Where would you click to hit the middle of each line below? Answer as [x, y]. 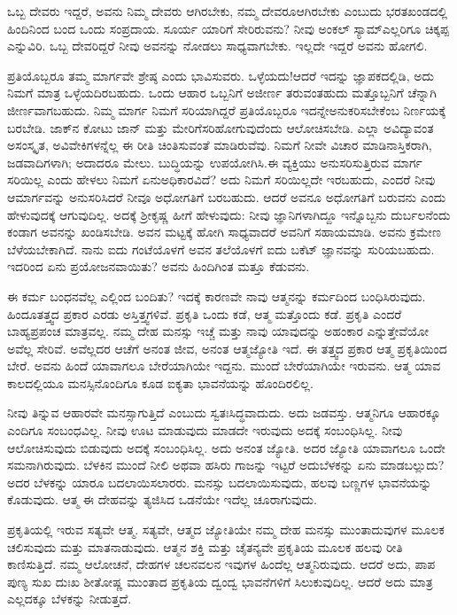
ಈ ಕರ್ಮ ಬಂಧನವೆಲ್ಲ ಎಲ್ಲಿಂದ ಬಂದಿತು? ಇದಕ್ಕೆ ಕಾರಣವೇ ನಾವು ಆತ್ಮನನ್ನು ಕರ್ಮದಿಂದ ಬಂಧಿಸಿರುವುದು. [217, 296]
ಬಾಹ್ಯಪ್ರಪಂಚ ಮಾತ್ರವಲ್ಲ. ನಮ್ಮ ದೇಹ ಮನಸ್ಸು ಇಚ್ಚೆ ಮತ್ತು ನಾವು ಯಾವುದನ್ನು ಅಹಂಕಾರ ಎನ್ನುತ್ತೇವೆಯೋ [218, 331]
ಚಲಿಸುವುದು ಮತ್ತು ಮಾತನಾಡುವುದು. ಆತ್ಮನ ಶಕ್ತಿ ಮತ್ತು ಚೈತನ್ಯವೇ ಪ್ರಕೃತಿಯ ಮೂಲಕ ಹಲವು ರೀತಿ [205, 546]
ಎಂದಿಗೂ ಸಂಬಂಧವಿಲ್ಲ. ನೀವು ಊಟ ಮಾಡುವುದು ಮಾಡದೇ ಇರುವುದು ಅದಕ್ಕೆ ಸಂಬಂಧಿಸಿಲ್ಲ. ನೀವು [205, 430]
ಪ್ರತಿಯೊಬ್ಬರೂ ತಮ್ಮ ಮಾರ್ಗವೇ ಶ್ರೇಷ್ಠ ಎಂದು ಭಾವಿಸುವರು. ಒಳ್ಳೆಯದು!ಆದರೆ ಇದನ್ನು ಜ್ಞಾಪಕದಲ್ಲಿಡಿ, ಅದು [221, 75]
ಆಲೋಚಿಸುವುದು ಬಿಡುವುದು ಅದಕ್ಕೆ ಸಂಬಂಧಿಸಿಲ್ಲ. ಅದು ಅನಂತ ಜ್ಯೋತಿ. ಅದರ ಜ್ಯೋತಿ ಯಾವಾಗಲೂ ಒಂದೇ [226, 447]
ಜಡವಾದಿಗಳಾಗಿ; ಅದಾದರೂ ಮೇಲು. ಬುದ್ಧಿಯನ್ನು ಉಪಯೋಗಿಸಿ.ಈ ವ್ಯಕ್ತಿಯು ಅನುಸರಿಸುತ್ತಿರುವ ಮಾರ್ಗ [215, 162]
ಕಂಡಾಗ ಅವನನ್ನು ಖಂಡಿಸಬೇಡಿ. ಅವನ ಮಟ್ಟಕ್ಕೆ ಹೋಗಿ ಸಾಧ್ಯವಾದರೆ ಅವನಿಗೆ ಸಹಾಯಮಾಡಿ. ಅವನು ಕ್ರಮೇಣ [224, 232]
